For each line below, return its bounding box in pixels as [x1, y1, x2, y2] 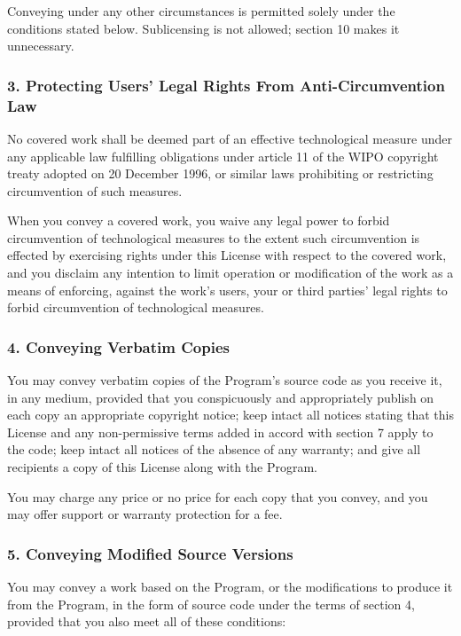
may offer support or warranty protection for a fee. [7, 505, 283, 523]
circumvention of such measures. [7, 181, 183, 200]
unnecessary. [7, 36, 74, 55]
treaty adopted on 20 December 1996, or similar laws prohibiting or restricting [7, 164, 434, 183]
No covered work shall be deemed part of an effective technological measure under [7, 129, 452, 147]
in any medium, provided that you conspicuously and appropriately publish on [7, 388, 434, 406]
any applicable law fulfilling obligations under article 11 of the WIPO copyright [7, 146, 439, 165]
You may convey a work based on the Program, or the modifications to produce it [7, 577, 453, 596]
